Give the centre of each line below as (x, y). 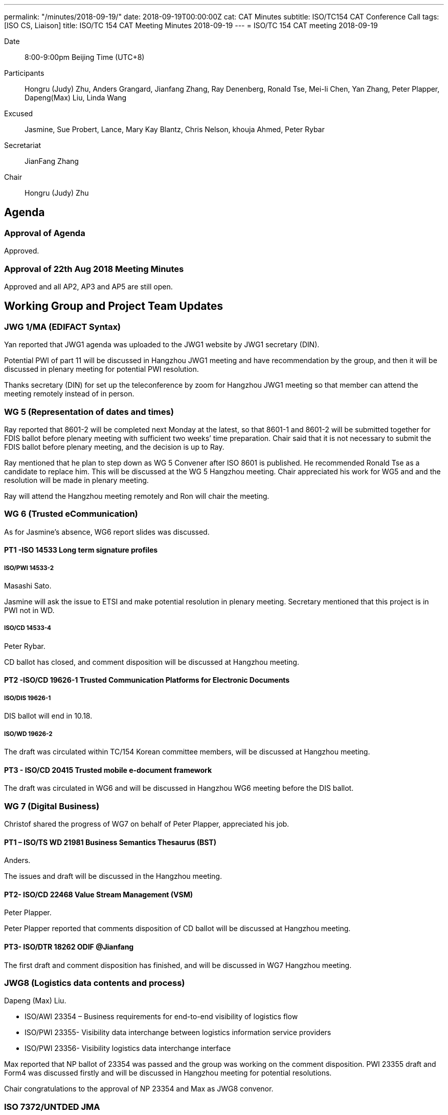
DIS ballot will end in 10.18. (48, 716)
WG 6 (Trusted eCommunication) (71, 514)
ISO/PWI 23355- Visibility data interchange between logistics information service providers (178, 1033)
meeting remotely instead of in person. (69, 394)
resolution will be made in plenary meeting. (76, 480)
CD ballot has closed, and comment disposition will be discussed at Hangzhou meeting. (152, 662)
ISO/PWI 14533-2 (29, 568)
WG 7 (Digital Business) (52, 806)
